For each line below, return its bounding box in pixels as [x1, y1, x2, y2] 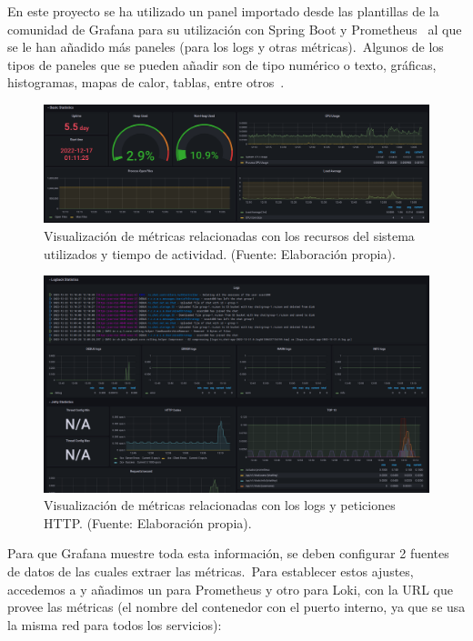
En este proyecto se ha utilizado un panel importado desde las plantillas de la [7, 2, 439, 20]
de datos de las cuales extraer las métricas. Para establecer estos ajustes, [7, 562, 414, 581]
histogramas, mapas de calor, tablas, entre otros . [7, 73, 285, 92]
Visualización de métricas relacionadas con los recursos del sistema [44, 225, 415, 245]
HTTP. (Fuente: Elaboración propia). [44, 513, 252, 532]
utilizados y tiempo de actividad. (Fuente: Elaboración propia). [44, 244, 396, 263]
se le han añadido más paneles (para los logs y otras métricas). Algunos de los [7, 37, 444, 56]
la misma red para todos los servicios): [7, 615, 222, 634]
